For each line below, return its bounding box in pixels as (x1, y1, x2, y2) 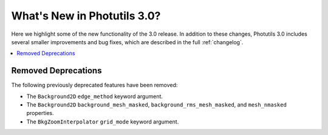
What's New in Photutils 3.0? (11, 9, 161, 22)
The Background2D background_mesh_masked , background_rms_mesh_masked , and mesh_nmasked (26, 101, 287, 108)
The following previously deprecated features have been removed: (11, 82, 178, 89)
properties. (26, 110, 54, 117)
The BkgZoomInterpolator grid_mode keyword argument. (26, 118, 179, 125)
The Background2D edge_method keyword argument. (26, 93, 163, 100)
